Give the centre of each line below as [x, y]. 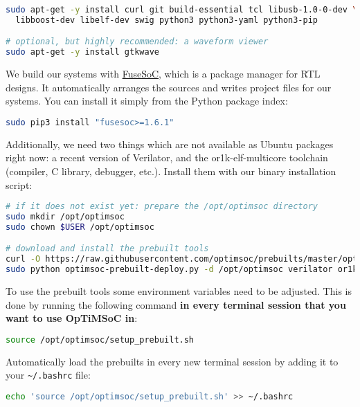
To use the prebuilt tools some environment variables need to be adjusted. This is [179, 291]
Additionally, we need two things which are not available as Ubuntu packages [170, 144]
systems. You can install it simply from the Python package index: [147, 101]
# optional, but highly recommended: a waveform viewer [137, 42]
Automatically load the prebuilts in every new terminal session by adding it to [172, 361]
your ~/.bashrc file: [48, 375]
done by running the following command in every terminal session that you [176, 304]
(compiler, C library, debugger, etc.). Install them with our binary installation [171, 171]
